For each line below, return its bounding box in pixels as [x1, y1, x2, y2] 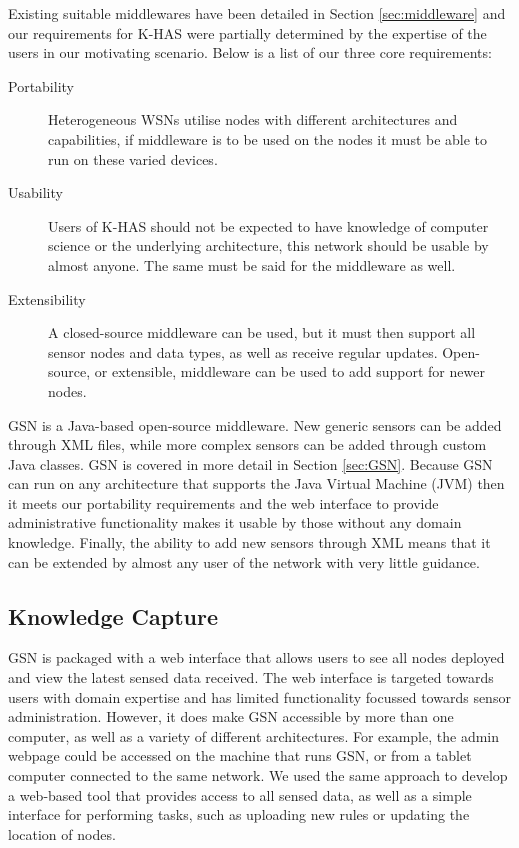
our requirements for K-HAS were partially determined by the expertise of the [8, 22, 487, 43]
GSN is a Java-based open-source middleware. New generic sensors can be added [8, 414, 502, 435]
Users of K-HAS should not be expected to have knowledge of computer [48, 215, 489, 236]
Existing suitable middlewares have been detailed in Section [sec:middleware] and [8, 3, 506, 23]
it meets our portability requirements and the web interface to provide [8, 492, 439, 513]
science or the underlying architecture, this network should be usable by [48, 235, 489, 256]
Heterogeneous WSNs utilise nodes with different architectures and [48, 109, 458, 130]
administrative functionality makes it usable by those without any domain [8, 512, 462, 533]
